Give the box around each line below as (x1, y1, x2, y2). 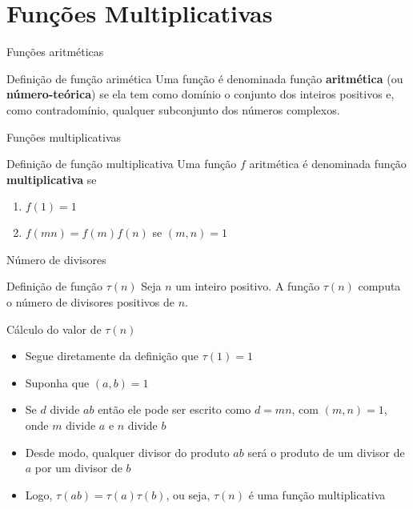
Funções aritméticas (6, 43, 104, 60)
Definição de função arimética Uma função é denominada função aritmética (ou (6, 70, 403, 86)
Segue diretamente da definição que (25, 347, 199, 364)
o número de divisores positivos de (6, 294, 174, 311)
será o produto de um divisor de (247, 443, 405, 460)
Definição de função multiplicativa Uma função (6, 155, 237, 172)
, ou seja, (166, 486, 211, 503)
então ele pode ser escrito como (98, 401, 251, 418)
